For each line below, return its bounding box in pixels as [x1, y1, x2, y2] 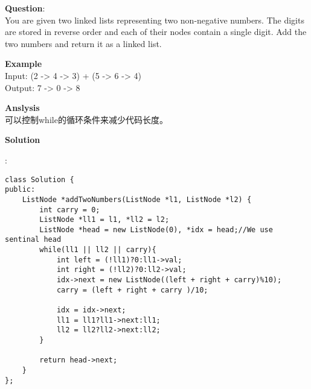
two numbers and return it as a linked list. [5, 37, 162, 49]
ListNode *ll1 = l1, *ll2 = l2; [39, 215, 170, 224]
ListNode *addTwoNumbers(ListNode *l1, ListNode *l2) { [22, 195, 252, 204]
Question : [5, 2, 45, 14]
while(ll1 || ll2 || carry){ [39, 245, 156, 255]
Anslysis [5, 101, 40, 114]
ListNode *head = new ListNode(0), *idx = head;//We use [39, 225, 273, 234]
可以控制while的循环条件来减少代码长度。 [5, 113, 168, 125]
